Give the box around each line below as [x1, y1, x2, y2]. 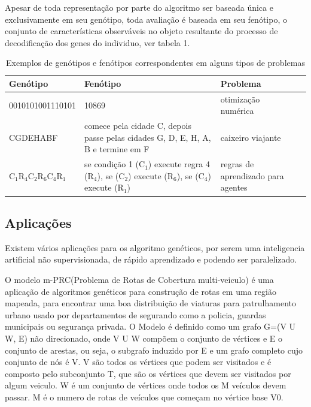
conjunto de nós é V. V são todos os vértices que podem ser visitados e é [5, 355, 272, 368]
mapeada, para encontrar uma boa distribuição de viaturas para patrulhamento [5, 297, 296, 309]
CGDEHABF [9, 131, 58, 143]
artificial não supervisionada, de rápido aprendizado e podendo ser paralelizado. [5, 253, 297, 266]
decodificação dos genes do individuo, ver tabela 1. [5, 36, 190, 49]
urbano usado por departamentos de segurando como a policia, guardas [5, 308, 266, 321]
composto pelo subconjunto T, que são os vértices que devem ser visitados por [5, 367, 291, 379]
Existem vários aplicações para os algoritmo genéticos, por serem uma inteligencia [5, 241, 305, 254]
